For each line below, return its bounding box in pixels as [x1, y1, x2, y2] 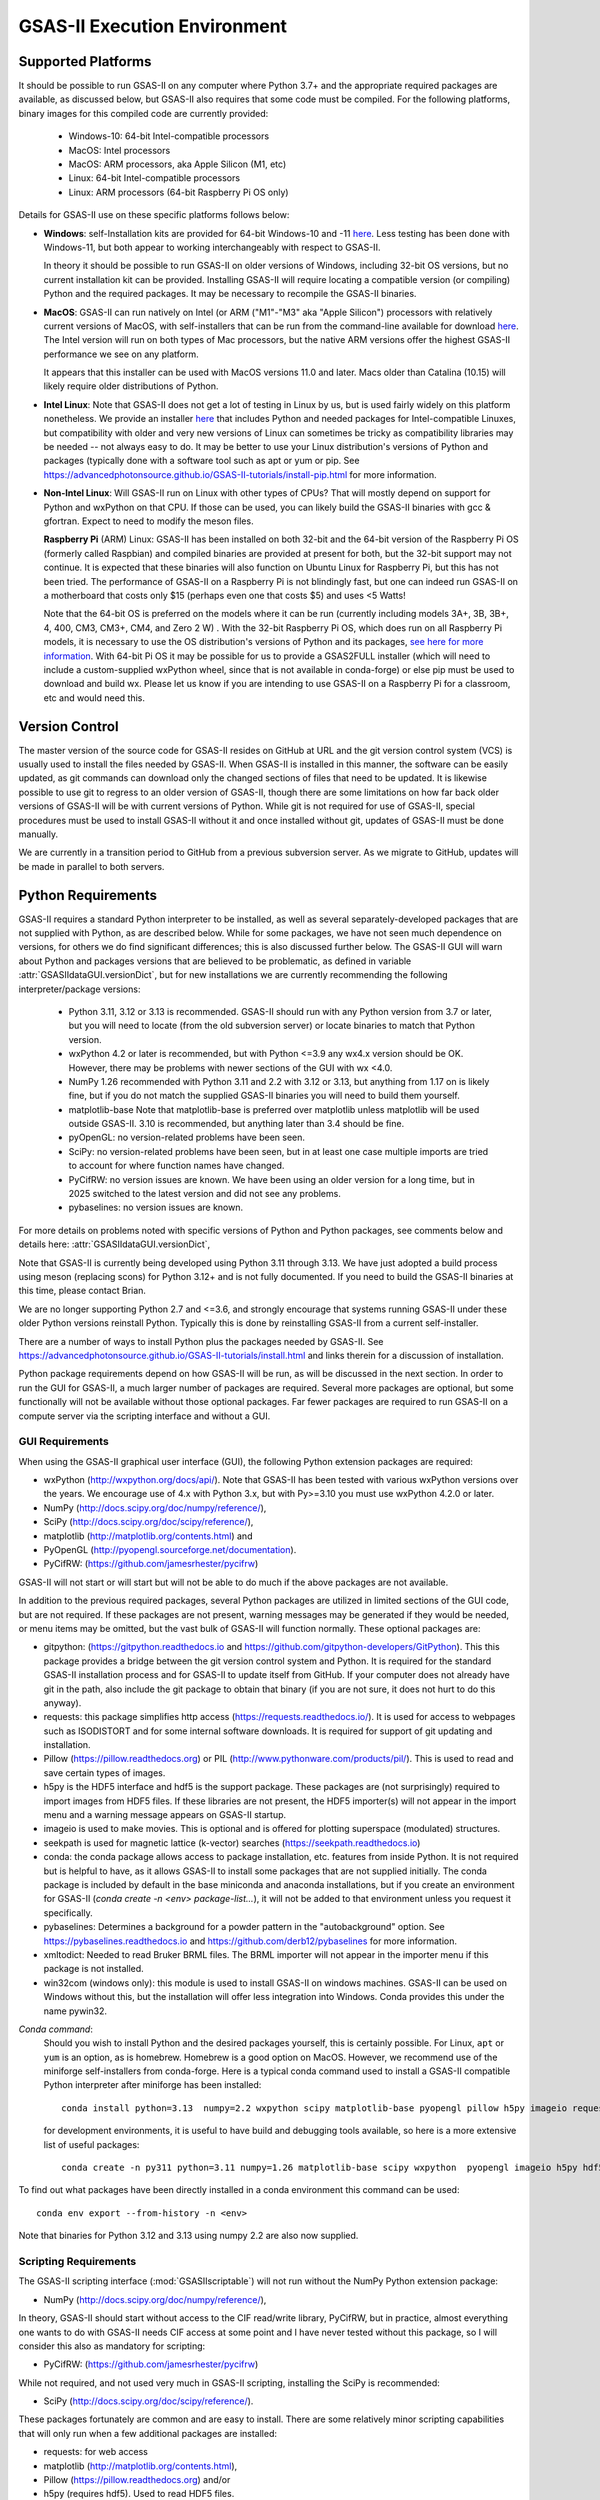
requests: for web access [43, 2446, 149, 2458]
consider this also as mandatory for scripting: [18, 2340, 206, 2352]
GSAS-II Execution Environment [18, 15, 288, 37]
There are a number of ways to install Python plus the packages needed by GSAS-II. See [18, 1335, 384, 1347]
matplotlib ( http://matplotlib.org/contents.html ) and [43, 1530, 253, 1542]
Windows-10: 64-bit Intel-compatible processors [68, 130, 270, 142]
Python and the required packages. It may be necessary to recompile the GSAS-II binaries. [43, 288, 417, 300]
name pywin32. [43, 2005, 108, 2017]
